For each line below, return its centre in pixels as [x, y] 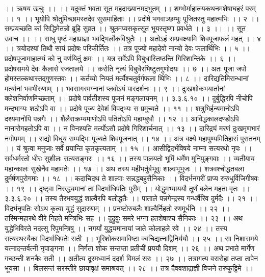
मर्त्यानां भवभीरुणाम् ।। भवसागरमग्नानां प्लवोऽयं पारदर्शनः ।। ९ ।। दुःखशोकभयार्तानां [115, 88]
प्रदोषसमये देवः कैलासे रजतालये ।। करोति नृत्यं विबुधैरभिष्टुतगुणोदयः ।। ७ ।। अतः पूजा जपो [126, 68]
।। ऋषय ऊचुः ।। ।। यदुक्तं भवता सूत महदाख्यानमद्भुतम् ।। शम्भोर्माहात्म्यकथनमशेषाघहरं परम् [130, 8]
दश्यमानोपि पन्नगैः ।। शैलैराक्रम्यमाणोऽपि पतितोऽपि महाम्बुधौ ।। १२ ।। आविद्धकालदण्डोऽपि [122, 118]
